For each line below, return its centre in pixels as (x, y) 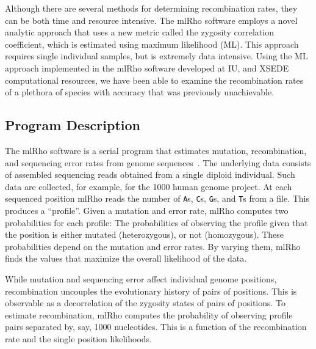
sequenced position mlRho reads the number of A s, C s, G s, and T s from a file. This (157, 198)
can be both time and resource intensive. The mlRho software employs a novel (151, 20)
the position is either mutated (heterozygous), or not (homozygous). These (145, 234)
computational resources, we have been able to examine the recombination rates (154, 80)
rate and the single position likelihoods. (79, 338)
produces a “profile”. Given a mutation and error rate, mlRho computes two (147, 210)
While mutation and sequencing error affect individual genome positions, (141, 278)
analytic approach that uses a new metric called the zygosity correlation (139, 32)
